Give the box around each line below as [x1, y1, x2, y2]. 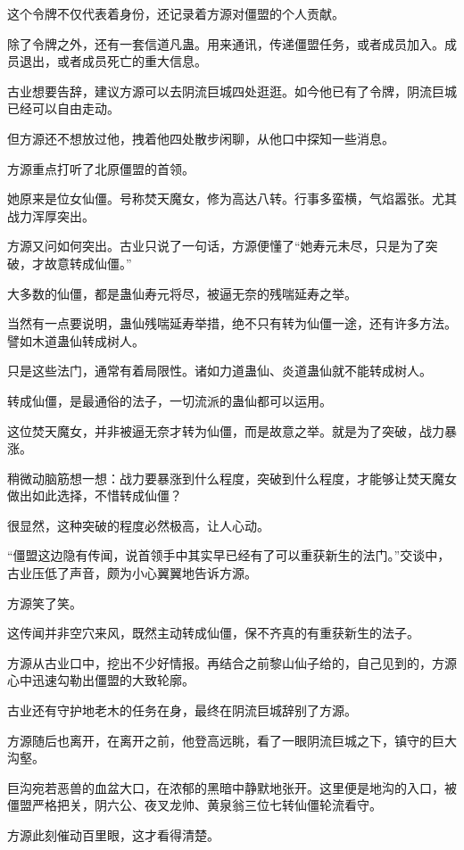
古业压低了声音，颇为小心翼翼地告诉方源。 [7, 564, 257, 582]
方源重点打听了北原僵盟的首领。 [7, 159, 195, 177]
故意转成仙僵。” [44, 253, 132, 272]
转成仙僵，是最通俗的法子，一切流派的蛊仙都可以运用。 [7, 391, 332, 409]
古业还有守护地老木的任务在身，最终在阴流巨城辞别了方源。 [7, 701, 357, 720]
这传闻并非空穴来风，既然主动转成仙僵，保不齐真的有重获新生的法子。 [7, 623, 419, 642]
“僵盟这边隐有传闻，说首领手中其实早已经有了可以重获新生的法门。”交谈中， [7, 546, 451, 565]
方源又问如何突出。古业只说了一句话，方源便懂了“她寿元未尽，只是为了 [7, 236, 426, 255]
